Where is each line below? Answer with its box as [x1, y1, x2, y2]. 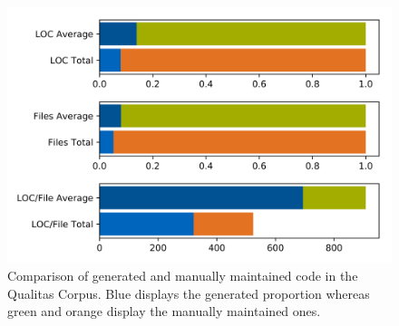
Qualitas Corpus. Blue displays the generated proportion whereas [7, 283, 370, 302]
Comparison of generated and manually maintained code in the [7, 265, 358, 284]
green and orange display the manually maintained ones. [7, 302, 321, 321]
